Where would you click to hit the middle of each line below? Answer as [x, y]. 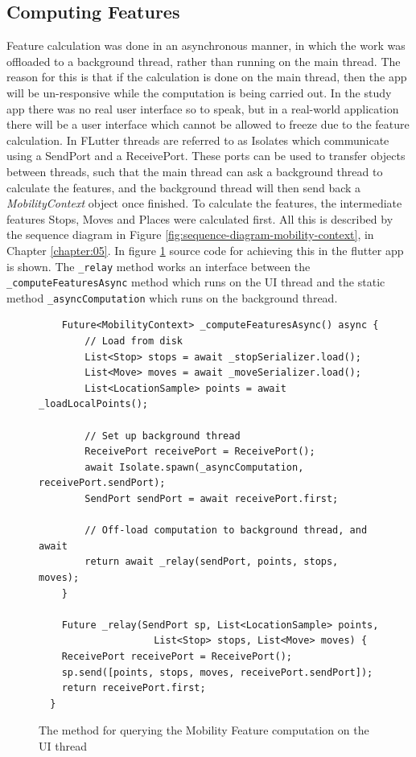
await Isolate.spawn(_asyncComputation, [194, 467]
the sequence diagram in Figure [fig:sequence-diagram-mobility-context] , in [190, 235]
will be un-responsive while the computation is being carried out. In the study [199, 92]
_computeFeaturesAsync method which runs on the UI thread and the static [196, 282]
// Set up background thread [163, 436]
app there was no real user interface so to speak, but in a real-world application [203, 108]
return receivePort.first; [134, 688]
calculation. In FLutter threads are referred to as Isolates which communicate [198, 140]
